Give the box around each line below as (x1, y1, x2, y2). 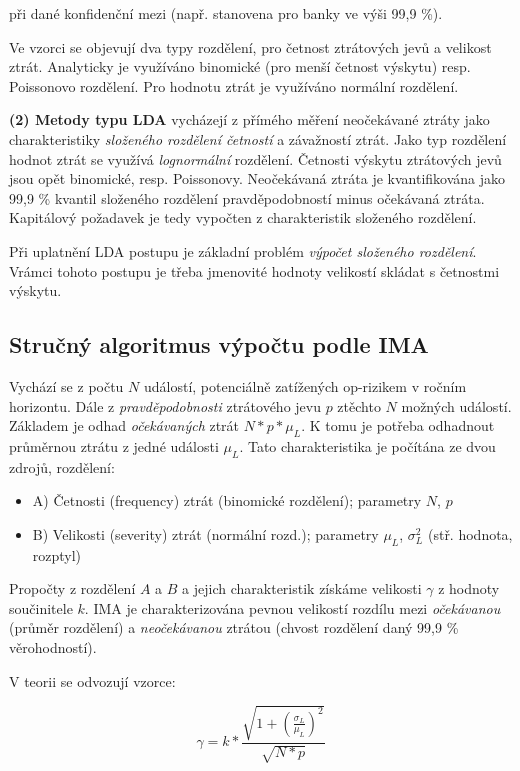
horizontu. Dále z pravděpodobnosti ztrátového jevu (9, 395, 321, 416)
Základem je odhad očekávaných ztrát (9, 415, 240, 436)
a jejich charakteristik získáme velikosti (182, 578, 422, 599)
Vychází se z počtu (9, 375, 124, 396)
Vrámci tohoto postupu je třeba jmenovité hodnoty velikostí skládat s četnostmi (9, 260, 500, 281)
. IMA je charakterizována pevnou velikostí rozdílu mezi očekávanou (84, 597, 501, 618)
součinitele (9, 597, 73, 618)
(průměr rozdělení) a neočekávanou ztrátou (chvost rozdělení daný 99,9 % (9, 617, 459, 638)
